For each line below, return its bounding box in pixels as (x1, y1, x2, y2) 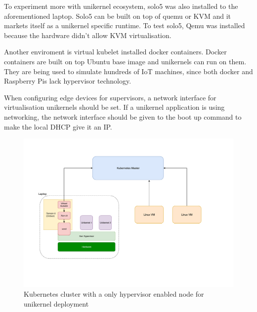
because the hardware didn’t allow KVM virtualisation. (4, 30, 171, 40)
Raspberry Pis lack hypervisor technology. (4, 76, 131, 86)
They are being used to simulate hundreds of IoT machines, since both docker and (4, 66, 253, 76)
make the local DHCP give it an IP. (4, 121, 112, 132)
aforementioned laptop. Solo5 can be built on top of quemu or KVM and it (4, 10, 231, 21)
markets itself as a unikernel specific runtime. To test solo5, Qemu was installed (4, 20, 245, 31)
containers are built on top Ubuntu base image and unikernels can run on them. (4, 56, 247, 66)
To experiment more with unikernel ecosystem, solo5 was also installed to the (4, 1, 238, 11)
